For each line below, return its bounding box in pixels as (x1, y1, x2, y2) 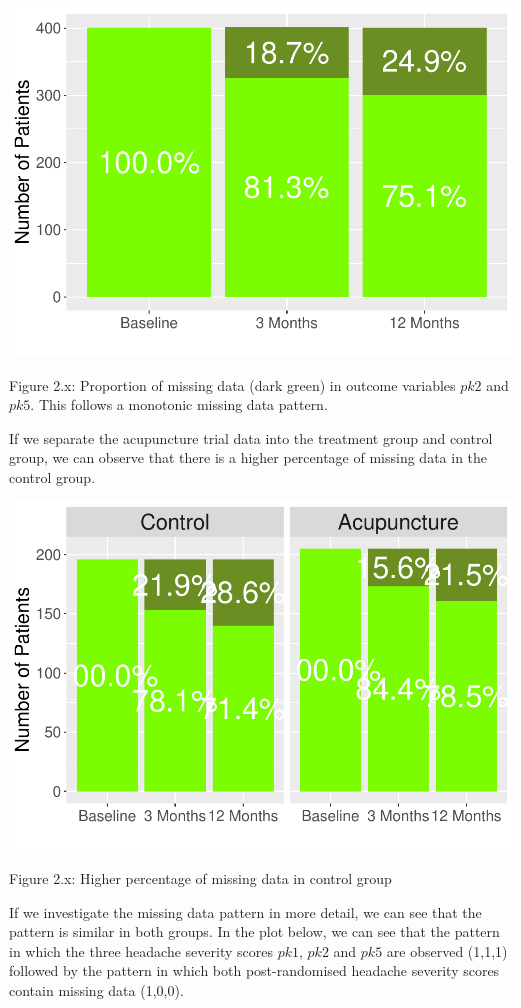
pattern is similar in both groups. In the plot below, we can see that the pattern (9, 921, 500, 942)
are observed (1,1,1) (386, 940, 508, 961)
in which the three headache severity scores (9, 940, 273, 961)
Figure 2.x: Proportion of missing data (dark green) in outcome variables (9, 374, 456, 395)
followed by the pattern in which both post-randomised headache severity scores (9, 960, 500, 981)
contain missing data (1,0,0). (9, 979, 184, 1000)
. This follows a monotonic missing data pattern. (30, 394, 328, 415)
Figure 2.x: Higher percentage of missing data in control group (9, 868, 392, 888)
